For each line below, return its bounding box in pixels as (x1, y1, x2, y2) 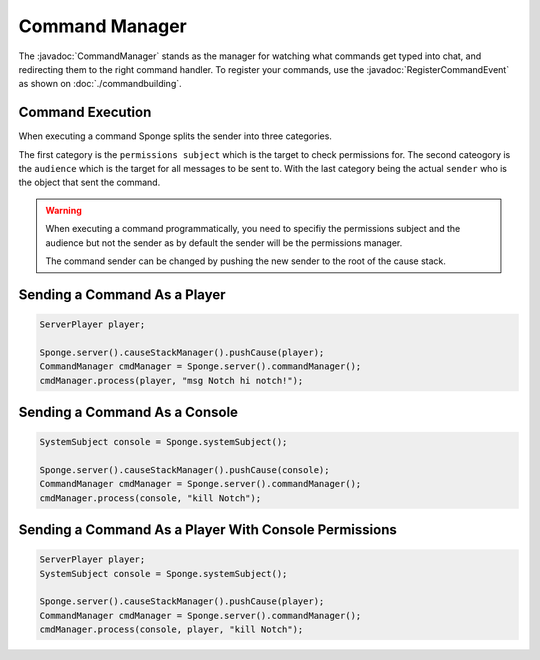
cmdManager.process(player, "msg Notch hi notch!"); (39, 375, 304, 386)
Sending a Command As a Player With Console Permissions (18, 521, 397, 539)
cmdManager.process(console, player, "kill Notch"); (39, 624, 304, 635)
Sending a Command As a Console (18, 403, 239, 420)
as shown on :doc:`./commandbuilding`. (18, 78, 182, 90)
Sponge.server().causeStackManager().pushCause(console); (39, 464, 330, 475)
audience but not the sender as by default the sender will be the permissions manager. (45, 236, 403, 249)
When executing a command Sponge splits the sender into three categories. (18, 130, 332, 142)
